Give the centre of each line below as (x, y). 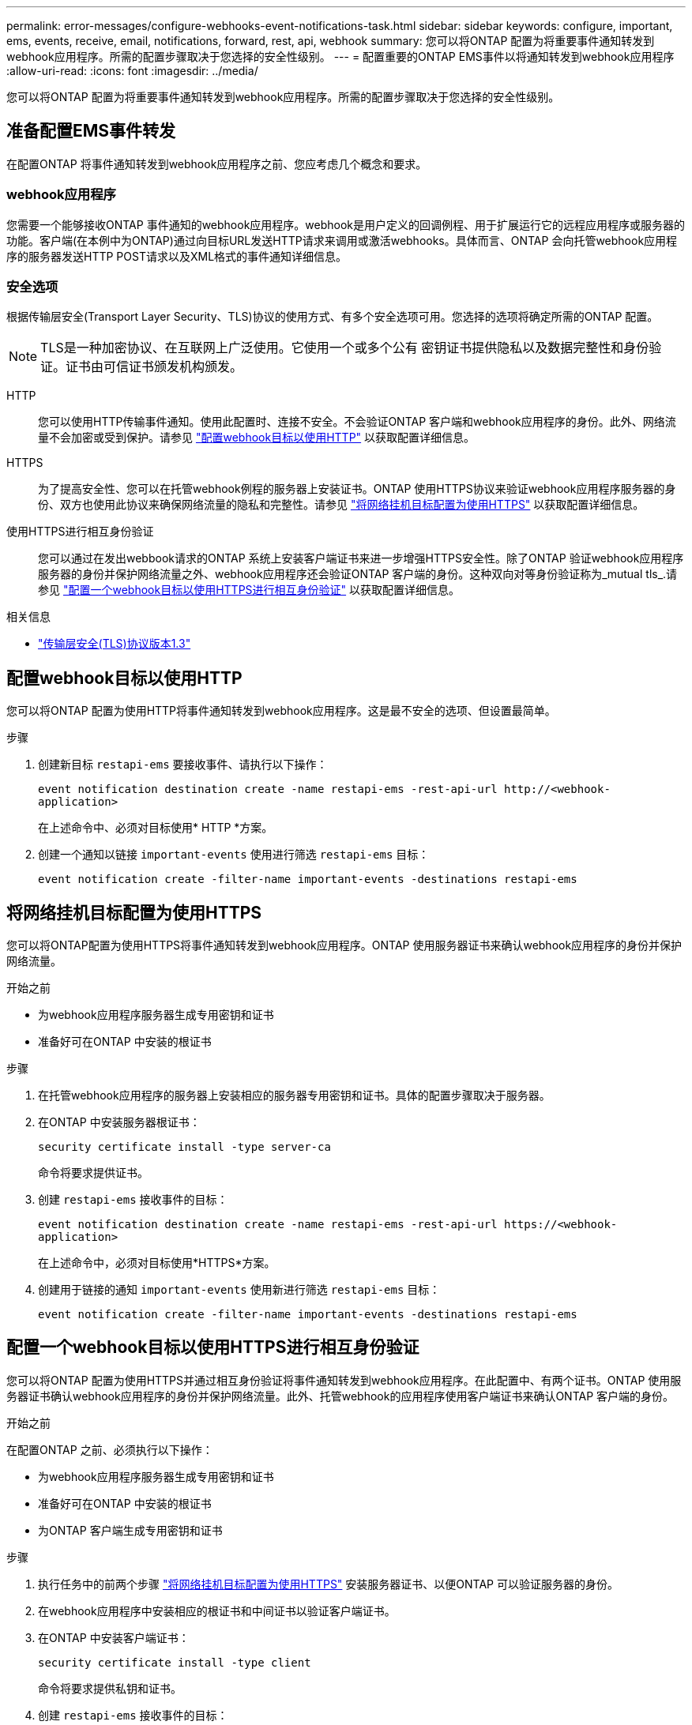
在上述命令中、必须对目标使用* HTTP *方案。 (156, 828)
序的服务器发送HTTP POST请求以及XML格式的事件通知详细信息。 (177, 256)
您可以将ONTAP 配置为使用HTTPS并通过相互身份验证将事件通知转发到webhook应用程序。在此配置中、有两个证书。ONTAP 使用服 (344, 1380)
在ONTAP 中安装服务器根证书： (119, 1122)
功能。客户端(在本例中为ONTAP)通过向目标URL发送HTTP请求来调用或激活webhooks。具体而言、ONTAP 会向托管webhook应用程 (342, 240)
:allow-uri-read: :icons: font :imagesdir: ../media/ (132, 71)
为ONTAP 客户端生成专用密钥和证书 (130, 1530)
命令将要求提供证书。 (93, 1173)
